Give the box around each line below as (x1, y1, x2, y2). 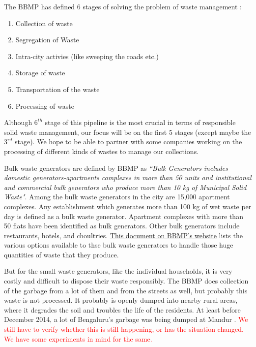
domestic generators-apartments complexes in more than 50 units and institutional (4, 172, 252, 183)
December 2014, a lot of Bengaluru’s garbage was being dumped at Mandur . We (4, 314, 248, 324)
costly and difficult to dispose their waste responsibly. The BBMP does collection (4, 276, 249, 286)
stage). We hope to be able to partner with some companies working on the (14, 136, 242, 147)
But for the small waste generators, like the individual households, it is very (4, 266, 232, 276)
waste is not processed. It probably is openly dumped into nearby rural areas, (4, 295, 238, 305)
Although (4, 117, 32, 127)
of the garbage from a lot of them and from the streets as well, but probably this (4, 285, 248, 295)
